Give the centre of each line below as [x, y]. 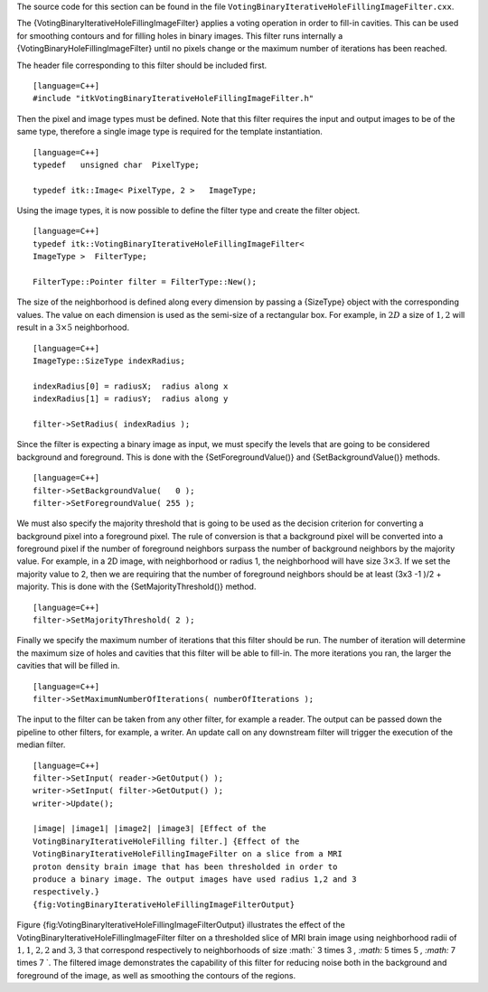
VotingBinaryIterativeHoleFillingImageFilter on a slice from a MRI [188, 854]
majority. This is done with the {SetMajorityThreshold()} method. [136, 586]
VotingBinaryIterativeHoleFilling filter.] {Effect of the [166, 841]
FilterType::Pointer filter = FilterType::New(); [145, 282]
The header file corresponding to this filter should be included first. [141, 65]
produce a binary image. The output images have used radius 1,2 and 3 [195, 880]
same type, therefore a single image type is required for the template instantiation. [169, 132]
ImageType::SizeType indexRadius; [109, 360]
